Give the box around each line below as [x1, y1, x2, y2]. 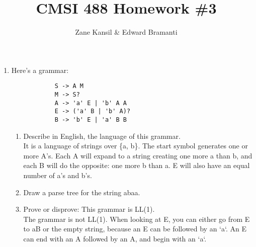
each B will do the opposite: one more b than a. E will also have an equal [23, 160, 250, 171]
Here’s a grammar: [11, 64, 69, 75]
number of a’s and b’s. [23, 170, 92, 180]
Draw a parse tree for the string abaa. [23, 187, 140, 197]
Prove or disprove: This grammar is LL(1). [23, 204, 155, 214]
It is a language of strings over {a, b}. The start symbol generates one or [23, 140, 248, 151]
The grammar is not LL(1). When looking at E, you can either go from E [23, 213, 250, 224]
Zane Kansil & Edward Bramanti [75, 27, 178, 37]
